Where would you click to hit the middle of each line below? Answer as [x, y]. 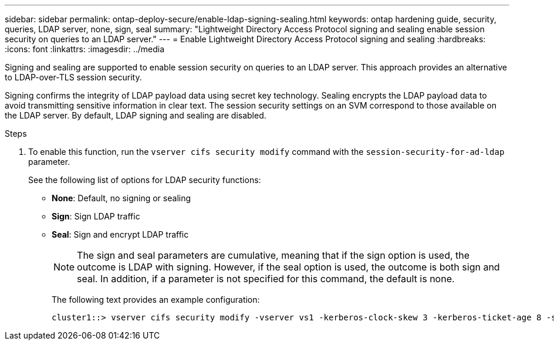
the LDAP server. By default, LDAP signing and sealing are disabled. [136, 115]
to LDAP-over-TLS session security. [73, 77]
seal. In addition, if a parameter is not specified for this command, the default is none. [266, 279]
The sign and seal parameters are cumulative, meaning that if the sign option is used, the [273, 255]
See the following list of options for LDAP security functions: [145, 180]
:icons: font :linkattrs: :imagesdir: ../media [85, 49]
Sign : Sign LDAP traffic [96, 216]
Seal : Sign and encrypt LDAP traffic [120, 234]
